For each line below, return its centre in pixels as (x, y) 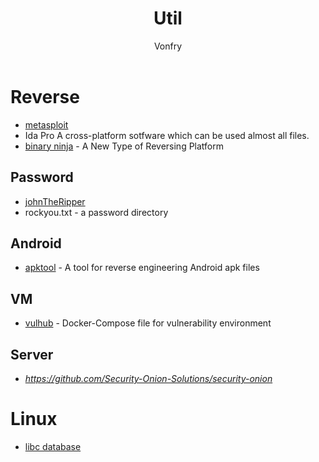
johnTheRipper (55, 201)
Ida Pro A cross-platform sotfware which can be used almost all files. (167, 135)
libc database (53, 446)
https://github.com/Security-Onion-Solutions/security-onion (148, 378)
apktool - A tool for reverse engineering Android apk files (142, 268)
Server (32, 354)
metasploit (46, 124)
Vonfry (168, 46)
